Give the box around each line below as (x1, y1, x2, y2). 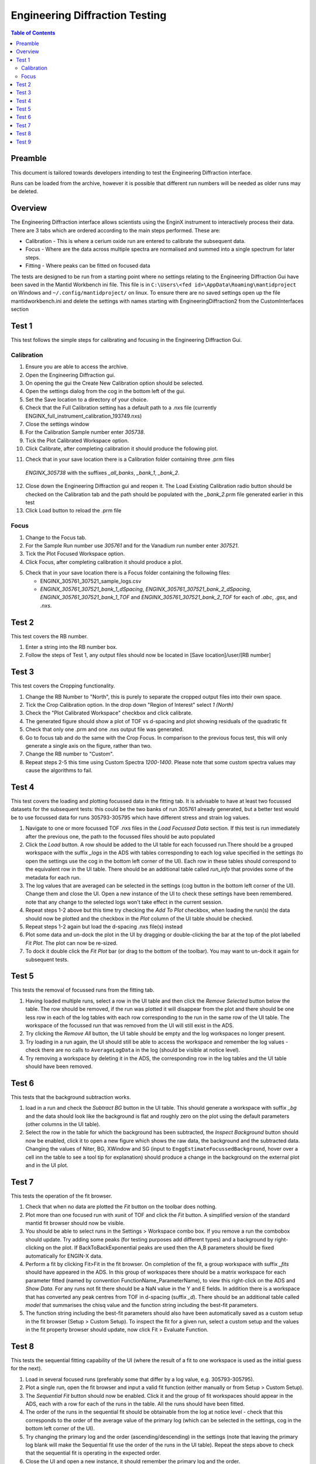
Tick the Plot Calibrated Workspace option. (25, 437, 129, 444)
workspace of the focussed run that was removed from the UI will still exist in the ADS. (25, 1022, 234, 1029)
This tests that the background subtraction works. (11, 1093, 131, 1100)
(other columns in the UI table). (25, 1121, 101, 1128)
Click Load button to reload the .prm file (25, 507, 122, 514)
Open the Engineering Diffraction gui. (25, 371, 115, 378)
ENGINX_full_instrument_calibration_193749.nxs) (25, 412, 142, 419)
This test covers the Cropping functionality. (11, 682, 115, 689)
